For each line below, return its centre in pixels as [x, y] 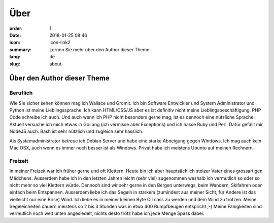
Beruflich [21, 93]
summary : [21, 49]
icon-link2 [60, 43]
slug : [15, 64]
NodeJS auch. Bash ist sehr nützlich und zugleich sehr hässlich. [76, 131]
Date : [15, 35]
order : [16, 28]
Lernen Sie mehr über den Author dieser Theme [99, 49]
